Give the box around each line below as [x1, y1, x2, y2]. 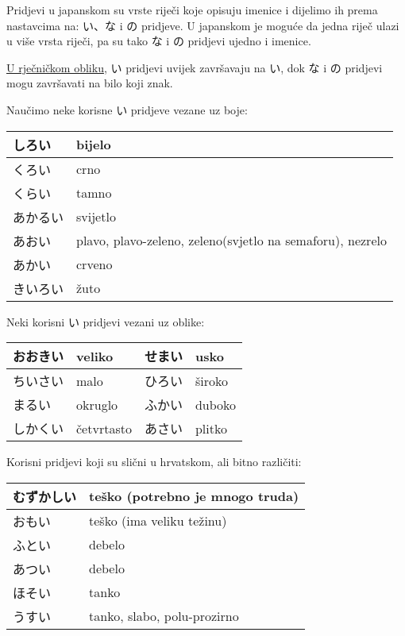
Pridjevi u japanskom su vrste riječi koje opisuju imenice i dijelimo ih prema [6, 2, 378, 17]
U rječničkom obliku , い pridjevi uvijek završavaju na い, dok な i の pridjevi [6, 59, 383, 75]
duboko [195, 395, 237, 414]
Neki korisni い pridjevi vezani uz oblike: [6, 313, 205, 330]
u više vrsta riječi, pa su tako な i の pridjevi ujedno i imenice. [6, 33, 311, 49]
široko [195, 371, 228, 390]
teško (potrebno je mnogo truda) [89, 487, 299, 506]
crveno [76, 255, 113, 274]
